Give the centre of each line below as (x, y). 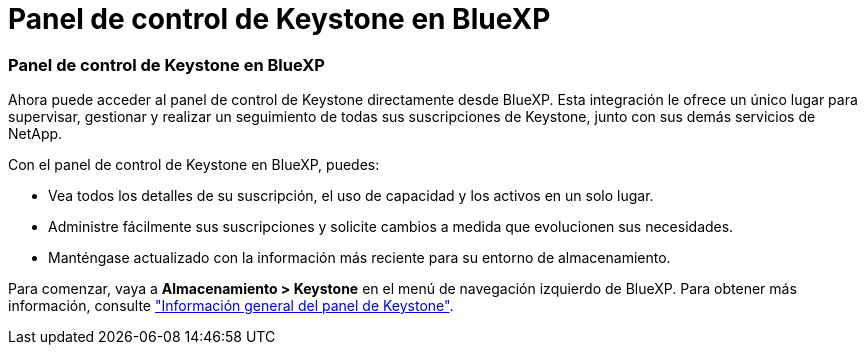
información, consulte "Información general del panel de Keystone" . (231, 306)
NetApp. (35, 134)
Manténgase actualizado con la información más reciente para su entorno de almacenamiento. (359, 258)
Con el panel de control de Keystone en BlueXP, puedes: (194, 165)
